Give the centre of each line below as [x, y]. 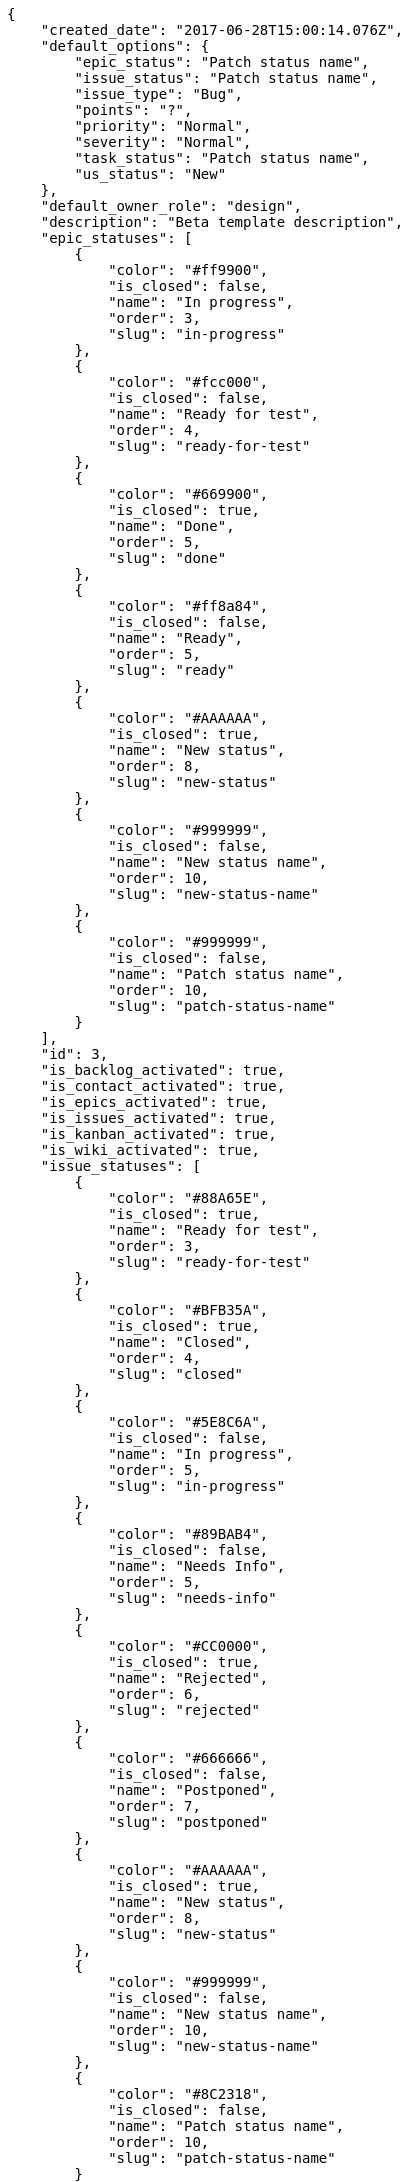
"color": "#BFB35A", [188, 1310]
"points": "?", [133, 110]
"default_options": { [125, 46]
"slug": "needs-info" [192, 1598]
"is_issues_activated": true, [158, 1118]
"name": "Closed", [180, 1342]
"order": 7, [154, 1806]
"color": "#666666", [188, 1758]
